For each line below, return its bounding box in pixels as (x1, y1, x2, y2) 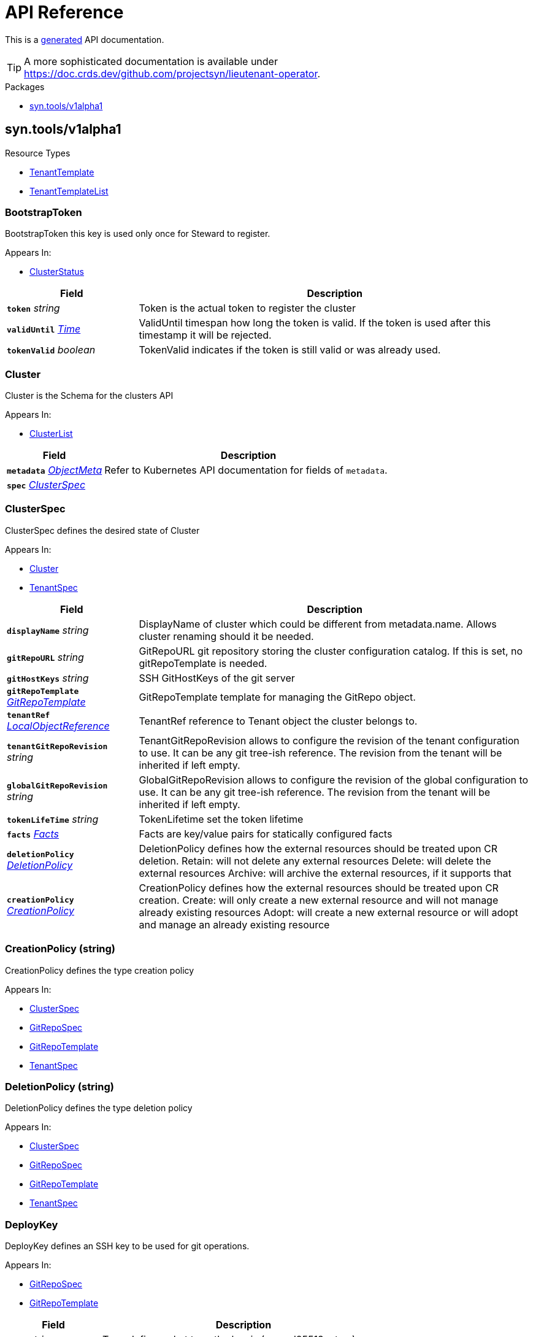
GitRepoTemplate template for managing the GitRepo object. (139, 691, 416, 704)
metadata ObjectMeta (7, 464, 102, 477)
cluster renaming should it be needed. (139, 630, 314, 642)
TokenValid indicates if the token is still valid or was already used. (139, 344, 441, 356)
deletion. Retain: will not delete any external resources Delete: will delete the (139, 854, 491, 867)
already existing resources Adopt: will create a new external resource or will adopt (139, 906, 518, 919)
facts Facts (7, 827, 59, 840)
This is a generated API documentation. (5, 34, 164, 45)
